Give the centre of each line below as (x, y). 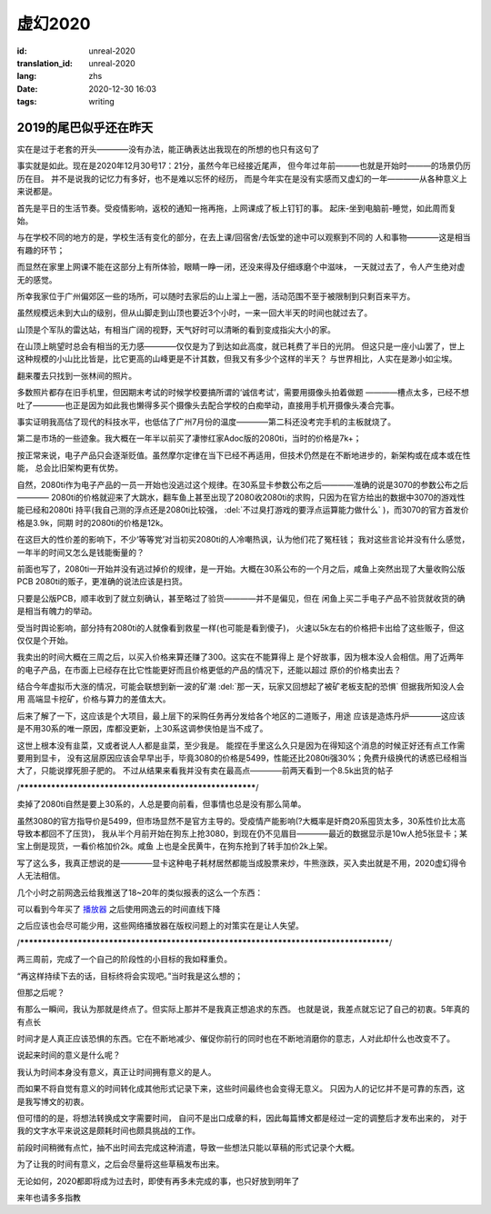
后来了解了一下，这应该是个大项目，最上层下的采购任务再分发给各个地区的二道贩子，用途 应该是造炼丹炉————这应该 (241, 716)
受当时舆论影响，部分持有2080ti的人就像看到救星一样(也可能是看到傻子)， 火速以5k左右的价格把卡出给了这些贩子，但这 (240, 628)
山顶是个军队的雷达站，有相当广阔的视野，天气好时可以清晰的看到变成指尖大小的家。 (176, 329)
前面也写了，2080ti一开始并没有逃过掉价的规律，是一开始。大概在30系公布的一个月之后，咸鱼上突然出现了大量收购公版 (241, 569)
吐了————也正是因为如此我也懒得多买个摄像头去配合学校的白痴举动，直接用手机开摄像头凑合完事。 (208, 405)
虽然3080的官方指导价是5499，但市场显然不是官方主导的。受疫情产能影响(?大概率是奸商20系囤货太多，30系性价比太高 (241, 821)
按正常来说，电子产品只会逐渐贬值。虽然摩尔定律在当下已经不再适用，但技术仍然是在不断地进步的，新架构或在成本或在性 (244, 455)
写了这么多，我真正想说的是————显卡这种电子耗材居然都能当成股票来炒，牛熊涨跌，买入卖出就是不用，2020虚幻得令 (242, 862)
